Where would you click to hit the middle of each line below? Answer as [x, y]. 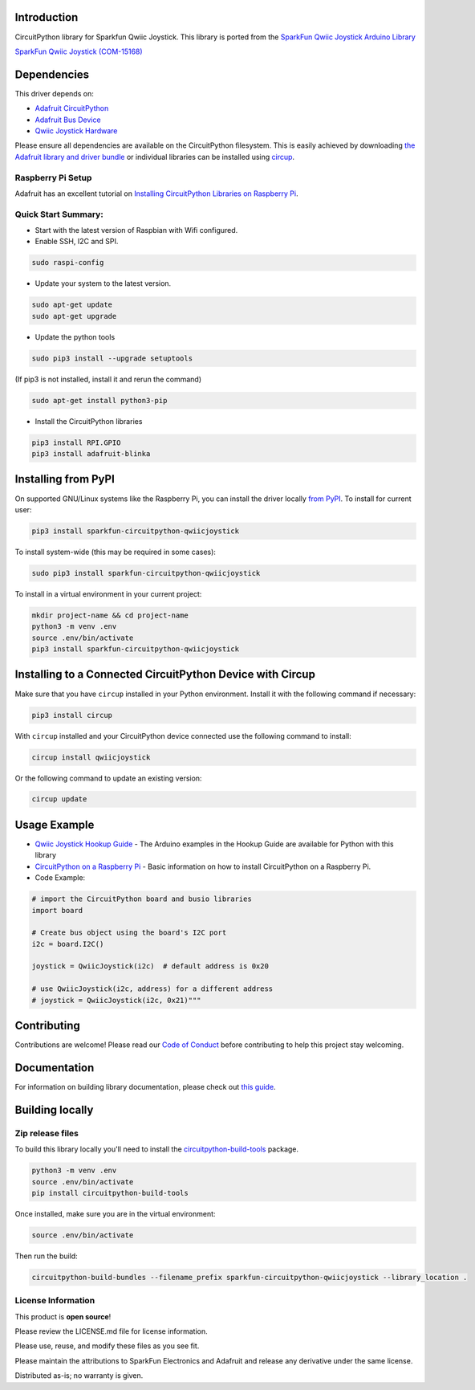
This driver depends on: [54, 93]
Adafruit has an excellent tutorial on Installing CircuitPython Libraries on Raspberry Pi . [156, 194]
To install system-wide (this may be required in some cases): [116, 552]
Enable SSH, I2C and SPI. [77, 242]
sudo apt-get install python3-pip [99, 400]
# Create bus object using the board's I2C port [129, 933]
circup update [59, 799]
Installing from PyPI [65, 479]
